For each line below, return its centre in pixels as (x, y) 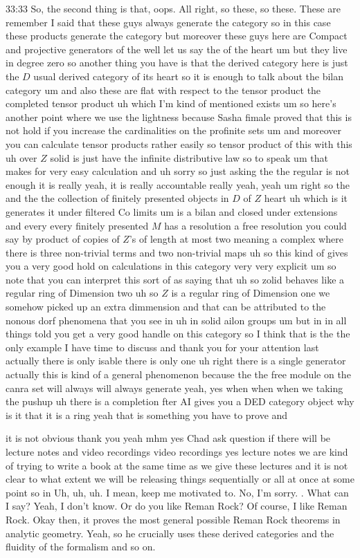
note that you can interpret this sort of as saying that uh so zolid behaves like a (175, 279)
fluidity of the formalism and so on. (81, 547)
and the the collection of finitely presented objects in (117, 198)
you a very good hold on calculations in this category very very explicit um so (171, 266)
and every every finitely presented (77, 225)
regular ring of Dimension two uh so (82, 293)
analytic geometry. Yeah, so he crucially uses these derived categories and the (170, 533)
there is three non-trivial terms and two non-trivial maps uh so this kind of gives (177, 252)
